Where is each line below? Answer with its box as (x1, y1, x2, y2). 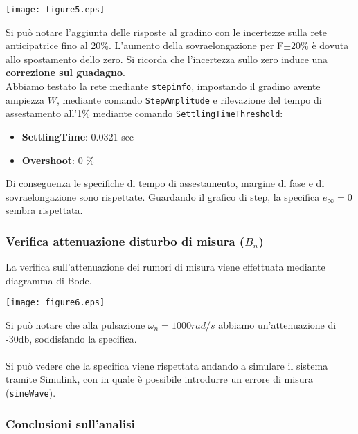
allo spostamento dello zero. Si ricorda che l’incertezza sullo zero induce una (6, 51, 328, 66)
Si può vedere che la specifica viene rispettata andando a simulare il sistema (6, 358, 328, 372)
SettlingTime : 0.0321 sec (21, 129, 134, 143)
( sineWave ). (6, 386, 56, 399)
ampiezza (6, 92, 44, 107)
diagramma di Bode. (6, 273, 92, 287)
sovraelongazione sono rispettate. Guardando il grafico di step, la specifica (6, 189, 320, 204)
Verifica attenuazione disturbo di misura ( (6, 232, 245, 249)
